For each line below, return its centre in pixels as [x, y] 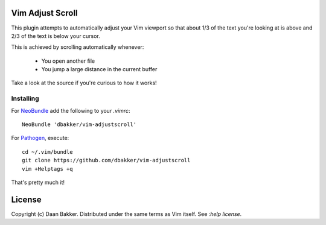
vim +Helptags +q [47, 169]
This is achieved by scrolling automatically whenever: [78, 47]
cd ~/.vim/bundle [47, 152]
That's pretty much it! [38, 182]
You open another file [68, 61]
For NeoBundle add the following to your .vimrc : [71, 110]
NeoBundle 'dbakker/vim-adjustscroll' [79, 125]
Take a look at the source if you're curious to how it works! [84, 83]
